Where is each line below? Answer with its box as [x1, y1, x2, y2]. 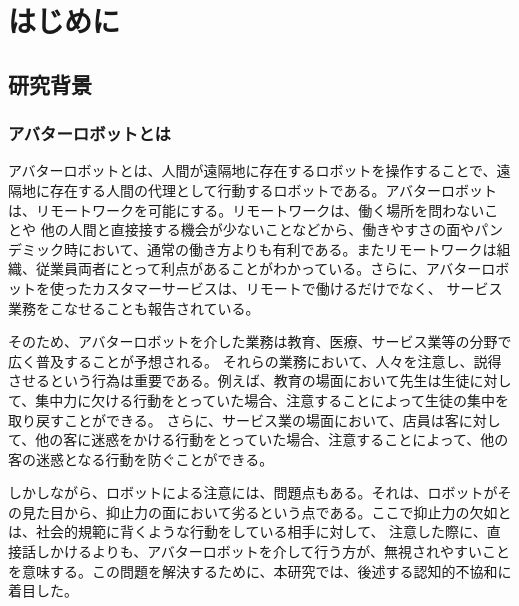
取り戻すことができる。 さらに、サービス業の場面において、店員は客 [8, 409, 459, 430]
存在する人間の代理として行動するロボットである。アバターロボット [49, 179, 497, 200]
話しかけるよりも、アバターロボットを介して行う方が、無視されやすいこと [21, 541, 511, 562]
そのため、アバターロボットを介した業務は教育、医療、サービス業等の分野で [8, 331, 512, 352]
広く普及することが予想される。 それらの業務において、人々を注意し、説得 [8, 350, 502, 371]
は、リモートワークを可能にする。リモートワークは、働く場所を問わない [8, 199, 485, 220]
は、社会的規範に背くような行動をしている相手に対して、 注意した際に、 [8, 521, 487, 542]
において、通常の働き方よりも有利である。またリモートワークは [77, 238, 497, 259]
